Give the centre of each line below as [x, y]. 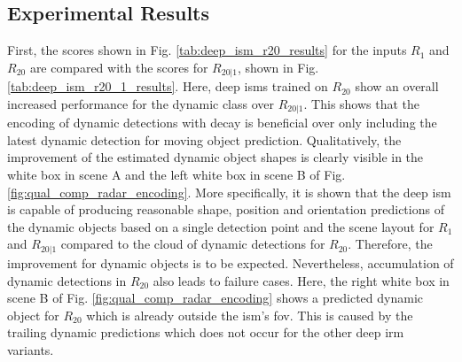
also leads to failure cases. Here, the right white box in [301, 280]
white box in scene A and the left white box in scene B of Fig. [176, 175]
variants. [31, 349]
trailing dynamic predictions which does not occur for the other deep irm [206, 332]
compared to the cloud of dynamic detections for [193, 244]
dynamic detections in [67, 280]
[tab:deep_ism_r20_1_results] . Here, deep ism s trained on [168, 86]
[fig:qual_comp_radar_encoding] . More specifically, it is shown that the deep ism [229, 192]
